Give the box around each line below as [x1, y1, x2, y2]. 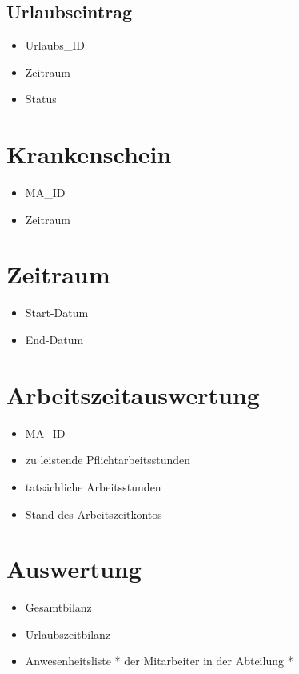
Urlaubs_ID [25, 37, 86, 54]
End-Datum [25, 331, 84, 348]
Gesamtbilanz [25, 599, 92, 616]
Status [25, 90, 57, 107]
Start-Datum [25, 304, 89, 321]
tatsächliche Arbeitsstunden [25, 478, 161, 495]
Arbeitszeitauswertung [6, 378, 260, 411]
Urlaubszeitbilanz [25, 625, 111, 642]
